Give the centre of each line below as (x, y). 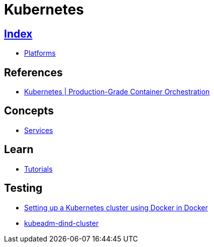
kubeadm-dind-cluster (62, 223)
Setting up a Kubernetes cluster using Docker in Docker (116, 207)
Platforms (40, 53)
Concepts (29, 111)
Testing (23, 188)
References (33, 72)
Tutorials (38, 169)
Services (39, 130)
